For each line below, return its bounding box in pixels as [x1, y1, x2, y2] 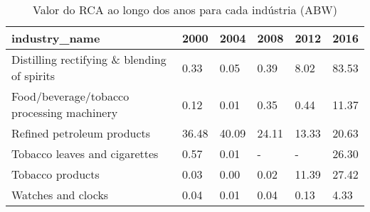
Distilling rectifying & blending [11, 51, 166, 67]
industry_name [11, 30, 100, 46]
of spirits [11, 67, 55, 84]
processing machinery [11, 104, 118, 121]
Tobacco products [11, 166, 100, 182]
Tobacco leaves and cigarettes [11, 145, 159, 162]
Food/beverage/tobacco [11, 88, 129, 104]
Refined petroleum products [11, 125, 151, 141]
